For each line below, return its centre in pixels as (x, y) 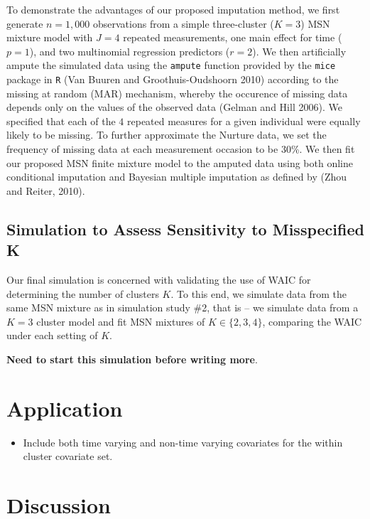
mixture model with (50, 37)
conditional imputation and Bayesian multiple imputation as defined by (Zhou (177, 177)
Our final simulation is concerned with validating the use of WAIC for (159, 280)
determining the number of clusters (83, 293)
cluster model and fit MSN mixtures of (121, 321)
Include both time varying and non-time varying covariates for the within (183, 442)
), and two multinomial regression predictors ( (130, 51)
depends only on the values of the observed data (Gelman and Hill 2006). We (174, 107)
